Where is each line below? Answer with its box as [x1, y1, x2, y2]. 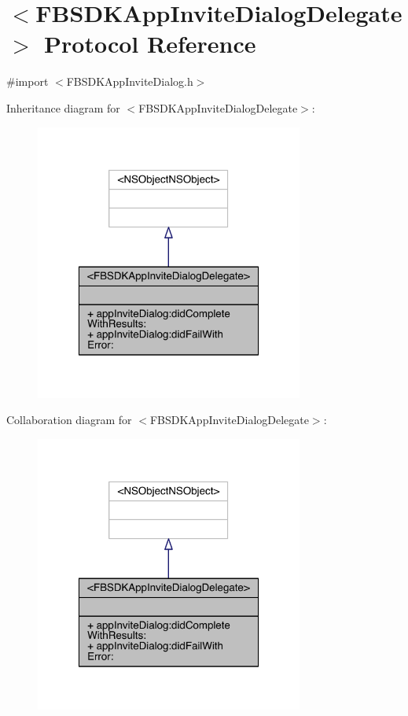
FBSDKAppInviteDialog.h [66, 73, 193, 90]
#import [6, 73, 49, 90]
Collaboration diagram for [6, 412, 132, 428]
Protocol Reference [44, 28, 256, 60]
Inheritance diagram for [6, 99, 120, 116]
